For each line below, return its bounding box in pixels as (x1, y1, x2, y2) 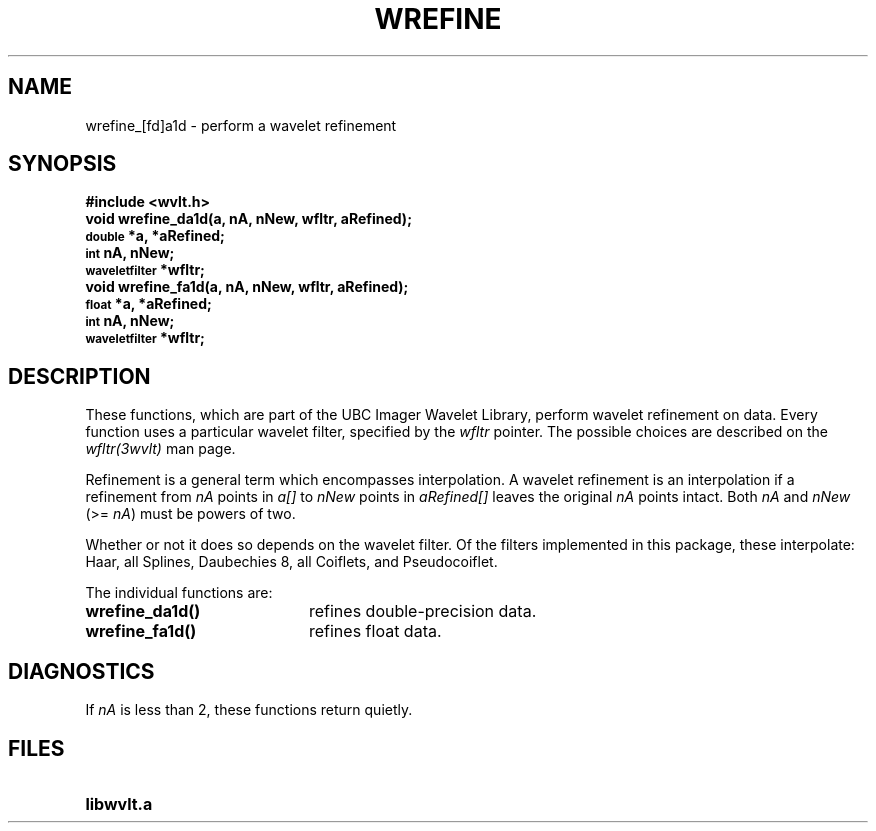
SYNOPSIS (8, 151, 117, 177)
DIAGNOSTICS (8, 658, 155, 684)
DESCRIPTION (8, 363, 151, 389)
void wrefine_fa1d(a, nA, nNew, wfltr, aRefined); (85, 278, 409, 296)
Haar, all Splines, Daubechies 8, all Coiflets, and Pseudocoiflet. (85, 553, 498, 571)
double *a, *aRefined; (85, 227, 225, 245)
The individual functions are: (85, 584, 273, 602)
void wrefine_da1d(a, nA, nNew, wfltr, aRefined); (85, 210, 412, 228)
